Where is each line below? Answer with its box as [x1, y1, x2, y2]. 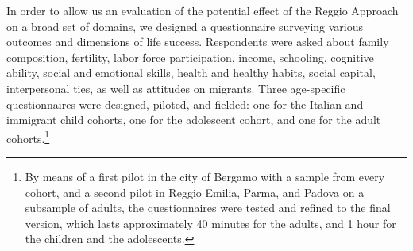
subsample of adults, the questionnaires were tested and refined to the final [25, 199, 391, 216]
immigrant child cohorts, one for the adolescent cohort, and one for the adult [6, 111, 381, 128]
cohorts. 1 [6, 127, 50, 146]
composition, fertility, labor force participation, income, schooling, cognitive [6, 48, 374, 65]
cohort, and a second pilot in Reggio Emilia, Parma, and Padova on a [25, 183, 365, 200]
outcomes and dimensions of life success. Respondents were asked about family [6, 33, 389, 50]
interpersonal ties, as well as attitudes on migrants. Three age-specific [6, 79, 345, 96]
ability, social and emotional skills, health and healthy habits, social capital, [6, 64, 376, 81]
